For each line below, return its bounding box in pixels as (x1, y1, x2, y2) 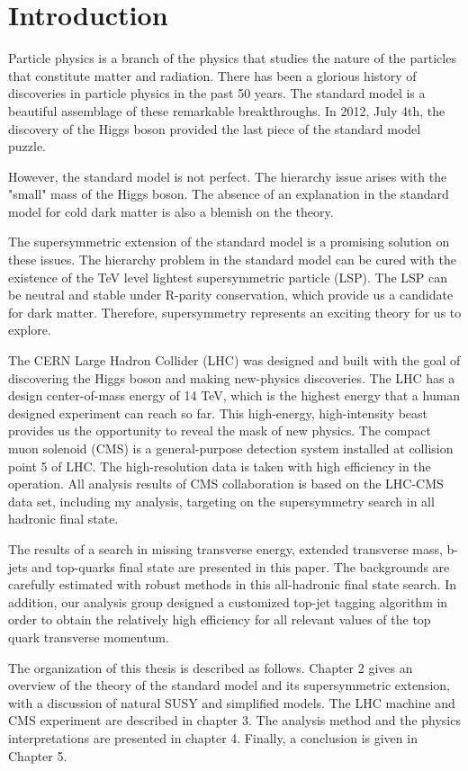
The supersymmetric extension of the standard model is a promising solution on (8, 232, 450, 251)
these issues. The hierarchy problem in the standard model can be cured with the (8, 250, 456, 269)
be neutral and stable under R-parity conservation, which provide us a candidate (8, 285, 454, 304)
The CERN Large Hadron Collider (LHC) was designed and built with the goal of (8, 351, 461, 370)
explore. (8, 320, 51, 339)
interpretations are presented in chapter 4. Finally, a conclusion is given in (8, 728, 418, 747)
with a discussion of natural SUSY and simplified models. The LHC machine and (8, 693, 455, 712)
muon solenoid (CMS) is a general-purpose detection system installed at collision (8, 439, 454, 457)
